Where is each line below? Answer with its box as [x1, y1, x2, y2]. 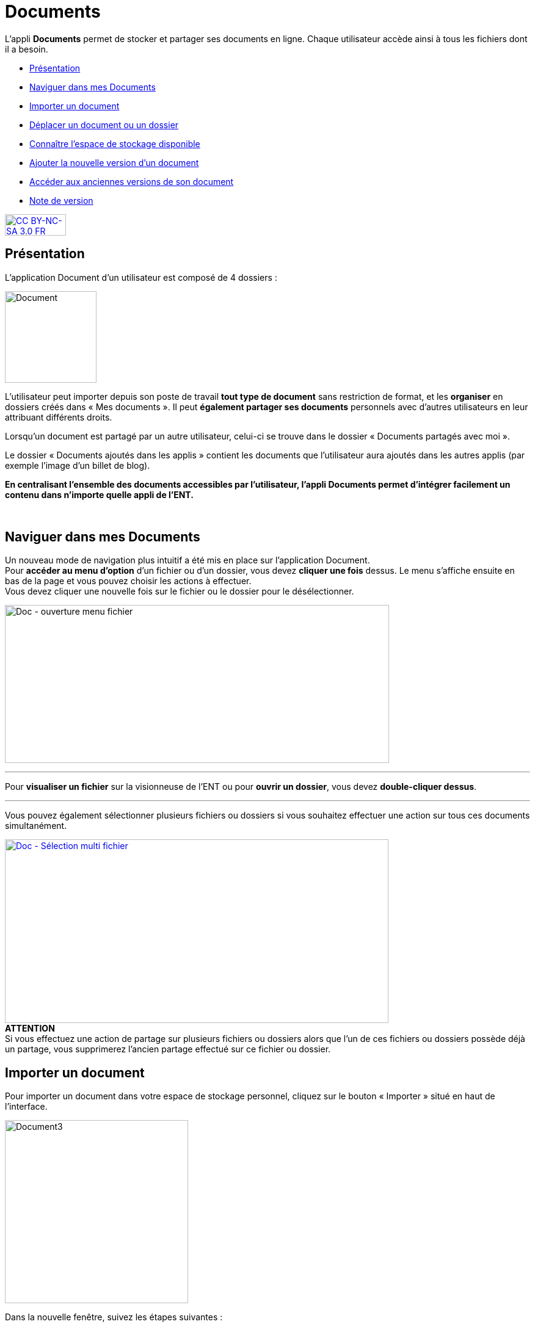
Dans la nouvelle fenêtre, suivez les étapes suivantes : [5, 1312, 223, 1323]
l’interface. [5, 1101, 48, 1112]
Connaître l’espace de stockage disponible [29, 138, 200, 149]
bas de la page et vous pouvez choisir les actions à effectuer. [5, 576, 252, 587]
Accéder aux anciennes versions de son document [29, 176, 234, 187]
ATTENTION [5, 1023, 55, 1034]
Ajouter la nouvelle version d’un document [29, 157, 199, 168]
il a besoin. [5, 43, 48, 54]
